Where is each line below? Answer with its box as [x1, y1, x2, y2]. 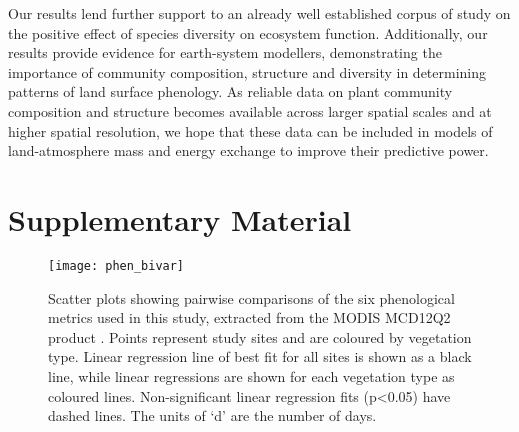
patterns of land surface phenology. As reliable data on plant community [8, 81, 453, 102]
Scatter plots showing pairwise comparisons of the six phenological [48, 287, 455, 308]
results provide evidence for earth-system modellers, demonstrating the [8, 42, 442, 63]
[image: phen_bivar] [48, 258, 185, 273]
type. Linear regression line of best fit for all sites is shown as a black [48, 346, 472, 367]
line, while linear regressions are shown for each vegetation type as [48, 365, 455, 386]
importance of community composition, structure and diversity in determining [8, 61, 487, 82]
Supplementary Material [8, 198, 352, 239]
